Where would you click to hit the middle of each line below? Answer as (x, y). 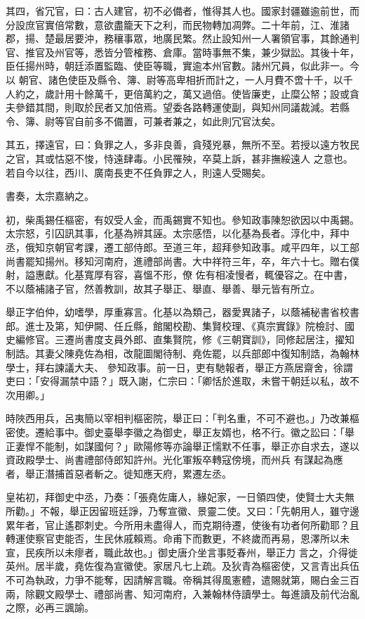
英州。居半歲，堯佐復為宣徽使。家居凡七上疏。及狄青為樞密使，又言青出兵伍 (182, 566)
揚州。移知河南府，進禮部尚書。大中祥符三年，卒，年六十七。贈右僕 (202, 261)
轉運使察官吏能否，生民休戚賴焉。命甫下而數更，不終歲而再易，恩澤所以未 (178, 538)
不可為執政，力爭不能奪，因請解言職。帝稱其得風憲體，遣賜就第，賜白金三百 (182, 579)
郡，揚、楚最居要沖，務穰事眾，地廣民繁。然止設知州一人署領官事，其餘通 (178, 38)
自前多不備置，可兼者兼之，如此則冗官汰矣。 (177, 121)
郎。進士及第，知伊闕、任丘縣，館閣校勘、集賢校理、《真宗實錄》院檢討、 (175, 325)
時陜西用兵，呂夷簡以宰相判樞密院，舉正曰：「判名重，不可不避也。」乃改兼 (178, 418)
